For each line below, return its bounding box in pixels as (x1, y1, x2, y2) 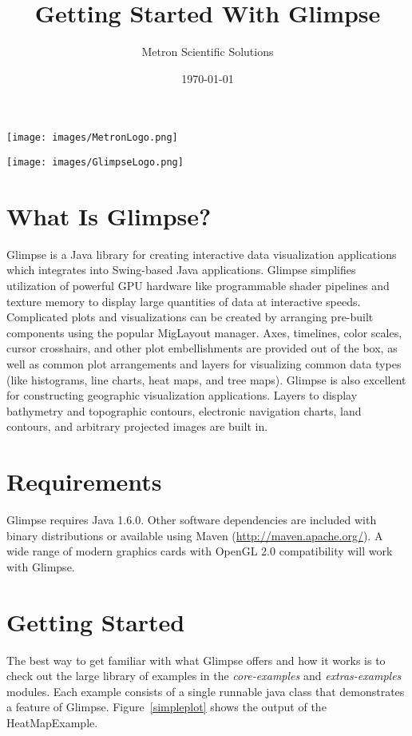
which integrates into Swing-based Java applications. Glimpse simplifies (6, 261, 356, 278)
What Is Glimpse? (6, 199, 212, 232)
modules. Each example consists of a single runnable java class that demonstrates (6, 682, 405, 699)
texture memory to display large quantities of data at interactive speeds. (6, 292, 361, 309)
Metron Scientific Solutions (141, 43, 274, 60)
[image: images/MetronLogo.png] (6, 132, 178, 144)
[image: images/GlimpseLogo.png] (6, 156, 184, 168)
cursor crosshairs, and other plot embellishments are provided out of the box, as (6, 340, 398, 356)
